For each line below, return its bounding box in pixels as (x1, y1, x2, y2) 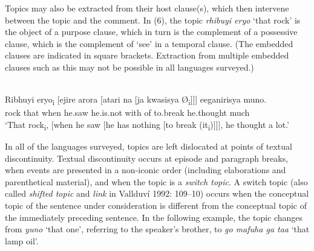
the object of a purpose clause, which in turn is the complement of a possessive (5, 25, 298, 38)
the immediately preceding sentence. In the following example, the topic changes (5, 211, 303, 223)
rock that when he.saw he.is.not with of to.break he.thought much (5, 106, 250, 119)
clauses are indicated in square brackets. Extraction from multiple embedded (5, 49, 289, 62)
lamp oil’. (5, 234, 39, 247)
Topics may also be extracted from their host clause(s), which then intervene (5, 2, 289, 14)
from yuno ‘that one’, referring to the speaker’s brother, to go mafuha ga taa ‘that (5, 223, 310, 235)
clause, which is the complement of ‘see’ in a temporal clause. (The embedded (5, 37, 293, 49)
